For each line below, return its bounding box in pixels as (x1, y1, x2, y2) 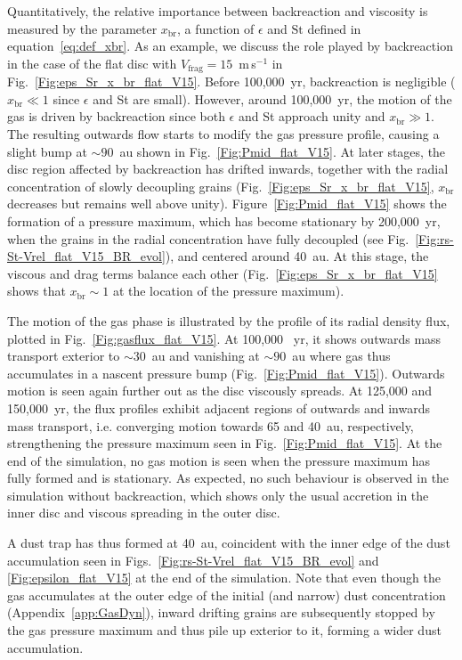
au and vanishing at (151, 346, 260, 365)
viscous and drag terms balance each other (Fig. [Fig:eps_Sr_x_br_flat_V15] (7, 264, 438, 282)
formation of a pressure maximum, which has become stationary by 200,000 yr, (7, 211, 441, 230)
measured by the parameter (7, 19, 158, 37)
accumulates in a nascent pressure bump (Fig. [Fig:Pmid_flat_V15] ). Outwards (7, 363, 445, 382)
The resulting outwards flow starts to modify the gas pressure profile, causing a (7, 125, 440, 143)
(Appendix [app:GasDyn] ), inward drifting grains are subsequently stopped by (7, 603, 435, 622)
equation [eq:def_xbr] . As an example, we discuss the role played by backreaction (7, 37, 453, 55)
